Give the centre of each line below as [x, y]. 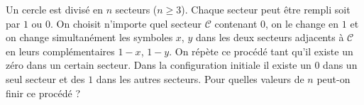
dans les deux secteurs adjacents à [270, 37]
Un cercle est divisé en [55, 9]
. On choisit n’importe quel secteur [126, 23]
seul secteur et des [45, 78]
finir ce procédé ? [43, 93]
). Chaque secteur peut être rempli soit [266, 9]
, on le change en [302, 23]
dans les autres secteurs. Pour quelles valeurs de [200, 78]
